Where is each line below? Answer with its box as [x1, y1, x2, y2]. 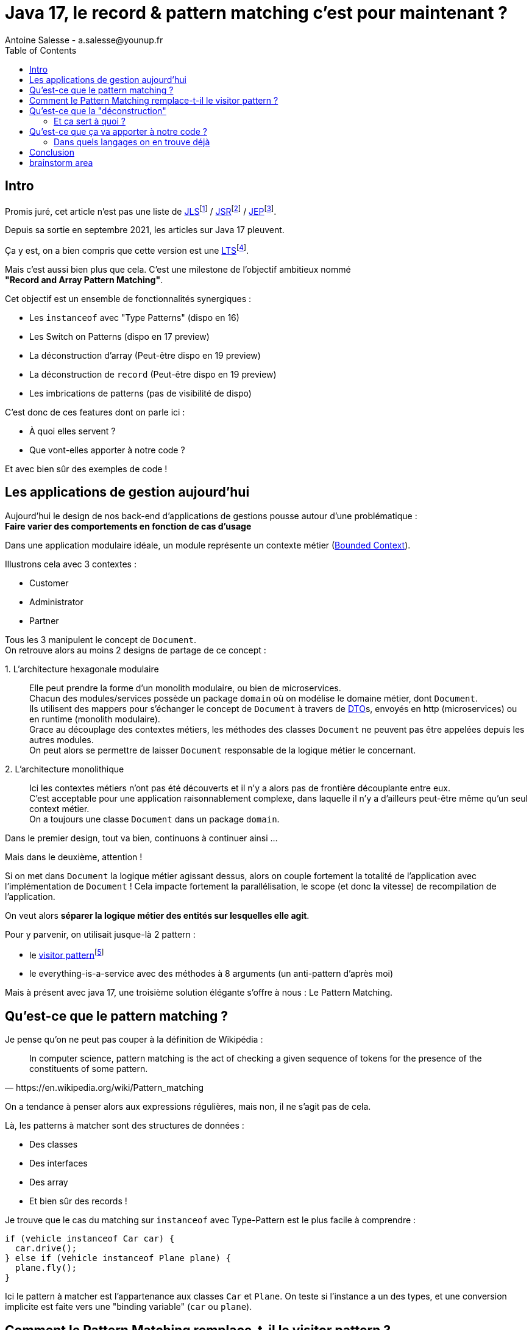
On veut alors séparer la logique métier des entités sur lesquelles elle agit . [5, 910, 310, 921]
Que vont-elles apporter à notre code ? [29, 444, 185, 455]
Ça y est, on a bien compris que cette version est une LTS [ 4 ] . [5, 243, 249, 256]
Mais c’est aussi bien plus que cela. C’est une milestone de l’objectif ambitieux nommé [5, 264, 351, 275]
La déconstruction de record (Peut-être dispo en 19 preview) [29, 368, 277, 379]
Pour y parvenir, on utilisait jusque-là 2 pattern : [5, 929, 196, 940]
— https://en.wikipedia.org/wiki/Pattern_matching [5, 1082, 204, 1093]
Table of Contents [5, 45, 77, 56]
